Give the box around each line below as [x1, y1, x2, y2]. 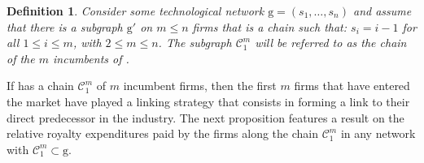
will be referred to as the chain [255, 34, 407, 51]
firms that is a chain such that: [192, 18, 348, 35]
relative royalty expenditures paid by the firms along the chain [7, 125, 318, 142]
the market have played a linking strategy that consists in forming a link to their [7, 92, 410, 109]
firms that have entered [294, 77, 410, 94]
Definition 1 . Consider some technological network [7, 2, 264, 19]
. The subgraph [158, 34, 232, 51]
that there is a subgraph [7, 18, 123, 35]
